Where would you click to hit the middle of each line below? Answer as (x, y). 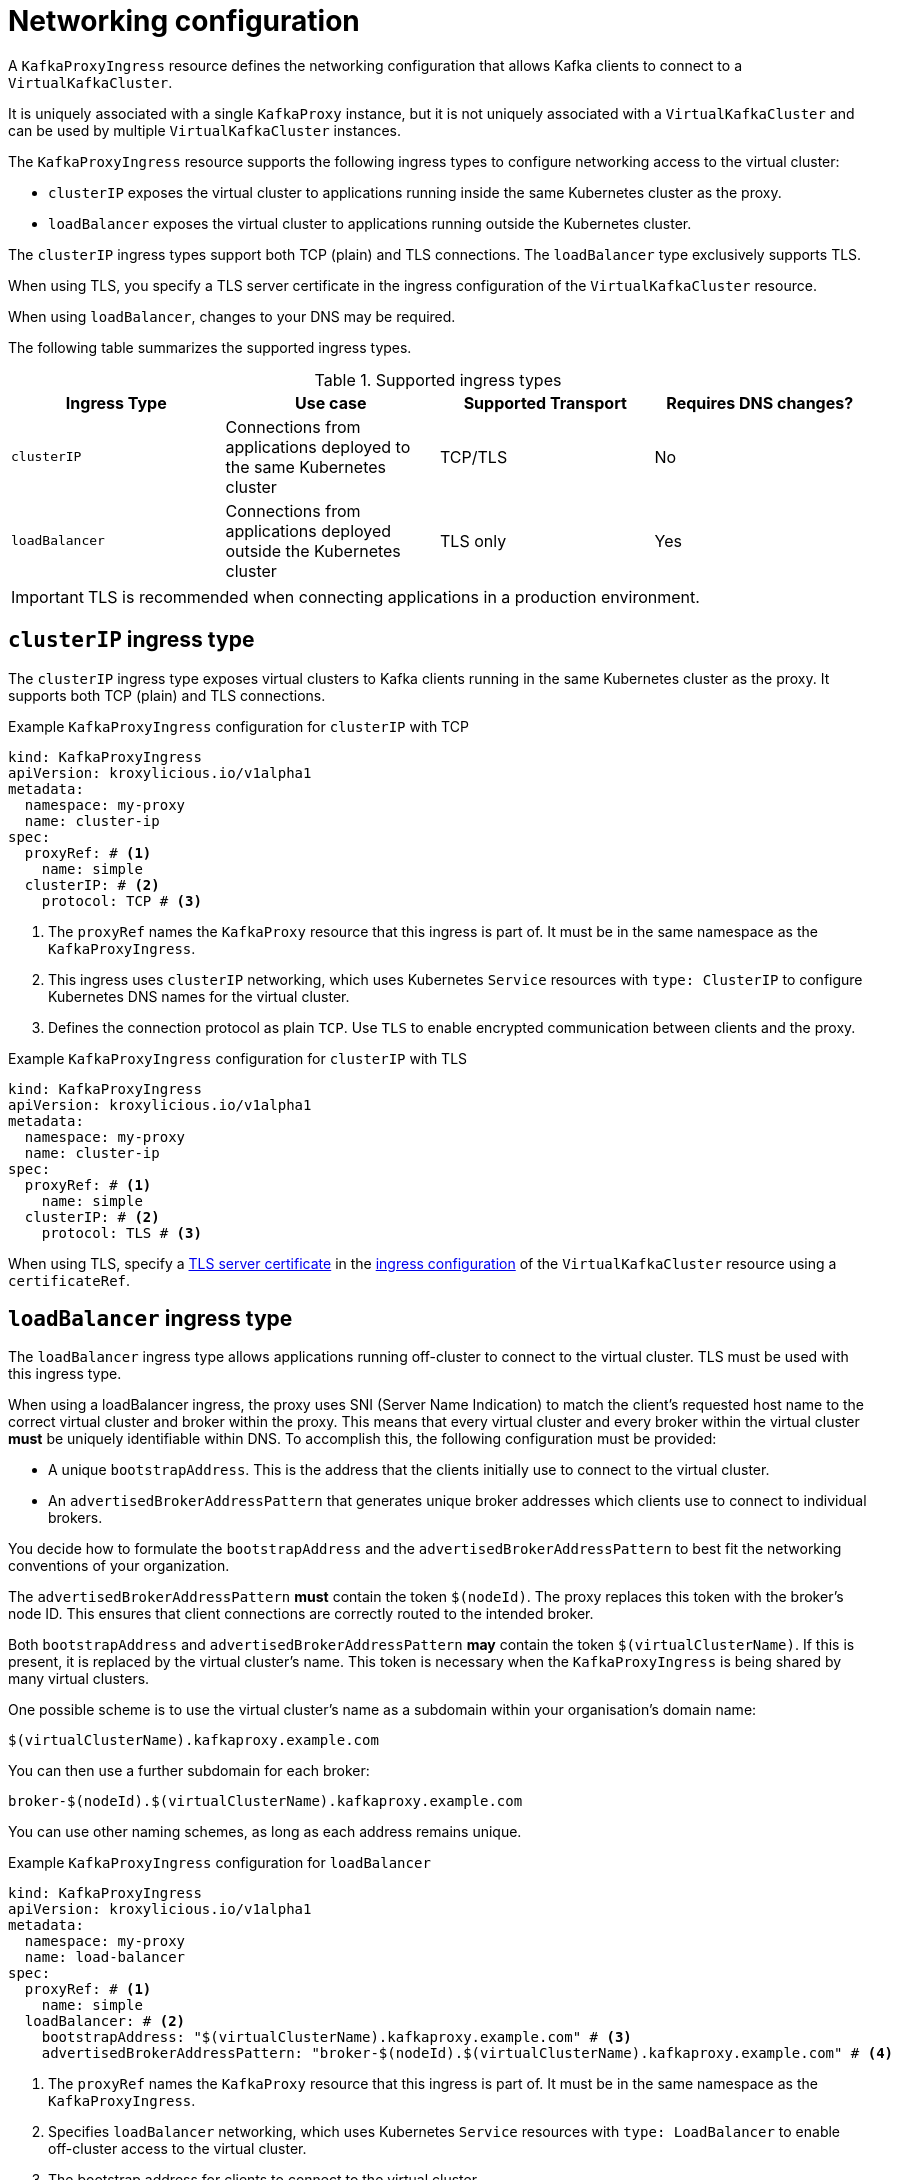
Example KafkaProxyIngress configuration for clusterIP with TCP (238, 726)
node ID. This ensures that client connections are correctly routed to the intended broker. (301, 1614)
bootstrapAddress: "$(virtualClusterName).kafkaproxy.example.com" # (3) (336, 2037)
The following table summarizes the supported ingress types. (210, 347)
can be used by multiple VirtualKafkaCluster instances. (205, 130)
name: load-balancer (105, 1957)
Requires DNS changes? (760, 402)
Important (47, 596)
